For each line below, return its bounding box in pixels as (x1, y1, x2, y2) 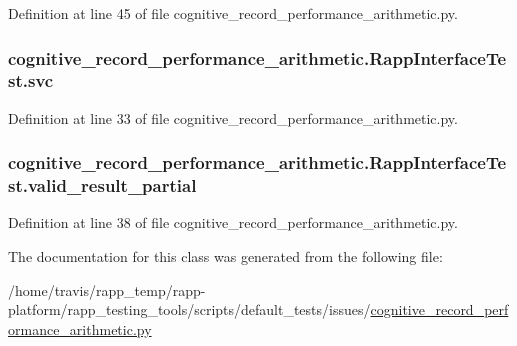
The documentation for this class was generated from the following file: (8, 246, 443, 267)
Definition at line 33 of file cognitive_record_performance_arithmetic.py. (8, 107, 458, 128)
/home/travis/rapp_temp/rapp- (8, 279, 206, 300)
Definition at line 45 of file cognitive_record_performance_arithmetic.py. (8, 3, 458, 23)
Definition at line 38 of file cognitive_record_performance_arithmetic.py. (8, 212, 458, 233)
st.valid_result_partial (8, 173, 197, 198)
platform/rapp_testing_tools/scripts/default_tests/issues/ (8, 299, 371, 320)
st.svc (8, 68, 54, 93)
